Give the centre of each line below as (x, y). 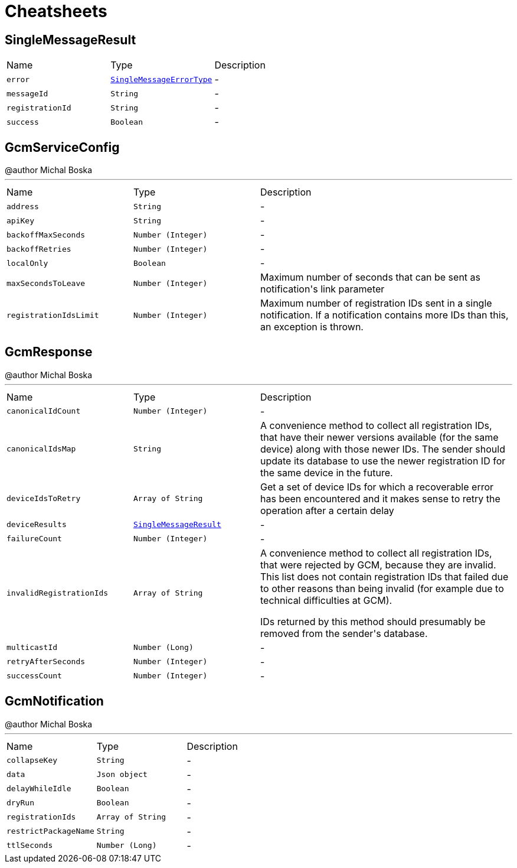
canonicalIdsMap (41, 449)
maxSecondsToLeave (46, 283)
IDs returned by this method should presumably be (373, 621)
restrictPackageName (50, 831)
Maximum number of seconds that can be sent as (370, 277)
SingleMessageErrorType (161, 79)
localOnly (27, 263)
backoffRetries (39, 249)
